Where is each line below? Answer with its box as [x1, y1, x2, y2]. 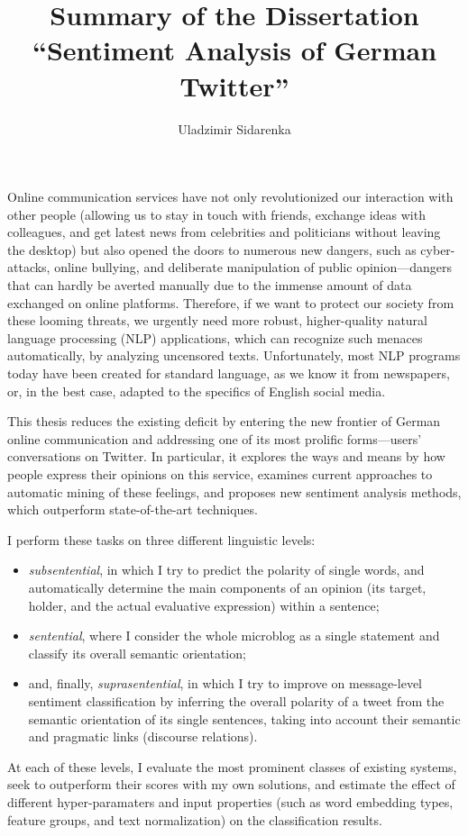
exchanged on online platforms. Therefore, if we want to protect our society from [7, 293, 454, 312]
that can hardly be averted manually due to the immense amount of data [7, 276, 412, 295]
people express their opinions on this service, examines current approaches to [7, 465, 433, 483]
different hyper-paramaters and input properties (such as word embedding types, [7, 792, 454, 811]
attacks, [7, 258, 50, 277]
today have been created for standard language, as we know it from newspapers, [7, 364, 450, 383]
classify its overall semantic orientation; [28, 643, 246, 662]
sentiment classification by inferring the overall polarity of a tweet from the [28, 691, 445, 710]
